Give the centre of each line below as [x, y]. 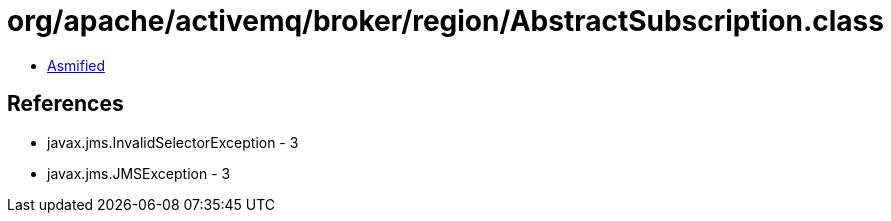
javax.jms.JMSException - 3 [139, 173]
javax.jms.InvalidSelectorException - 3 [173, 142]
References [65, 104]
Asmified [76, 65]
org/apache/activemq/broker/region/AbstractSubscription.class [445, 21]
